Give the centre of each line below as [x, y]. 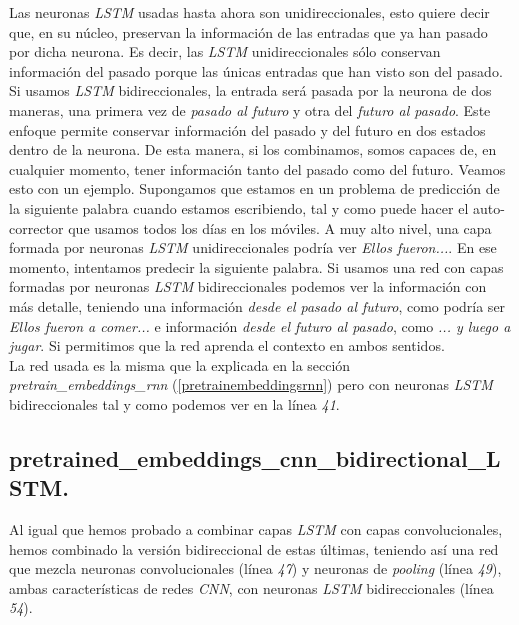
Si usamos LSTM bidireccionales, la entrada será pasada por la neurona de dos [250, 90]
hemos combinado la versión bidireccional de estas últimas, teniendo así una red [254, 548]
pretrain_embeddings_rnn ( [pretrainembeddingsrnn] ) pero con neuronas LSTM [251, 384]
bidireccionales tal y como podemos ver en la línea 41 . [174, 403]
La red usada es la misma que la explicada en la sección [180, 364]
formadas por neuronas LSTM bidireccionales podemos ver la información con [248, 286]
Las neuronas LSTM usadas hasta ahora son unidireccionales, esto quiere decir [249, 12]
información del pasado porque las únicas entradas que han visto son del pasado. [256, 70]
